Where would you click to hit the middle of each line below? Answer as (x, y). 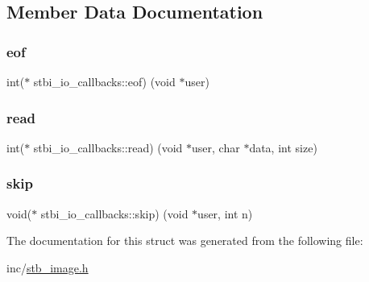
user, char (216, 147)
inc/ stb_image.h (48, 267)
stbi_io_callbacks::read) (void (108, 147)
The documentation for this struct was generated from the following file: (185, 241)
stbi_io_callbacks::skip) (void (114, 213)
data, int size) (283, 147)
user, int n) (225, 213)
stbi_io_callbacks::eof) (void (104, 81)
